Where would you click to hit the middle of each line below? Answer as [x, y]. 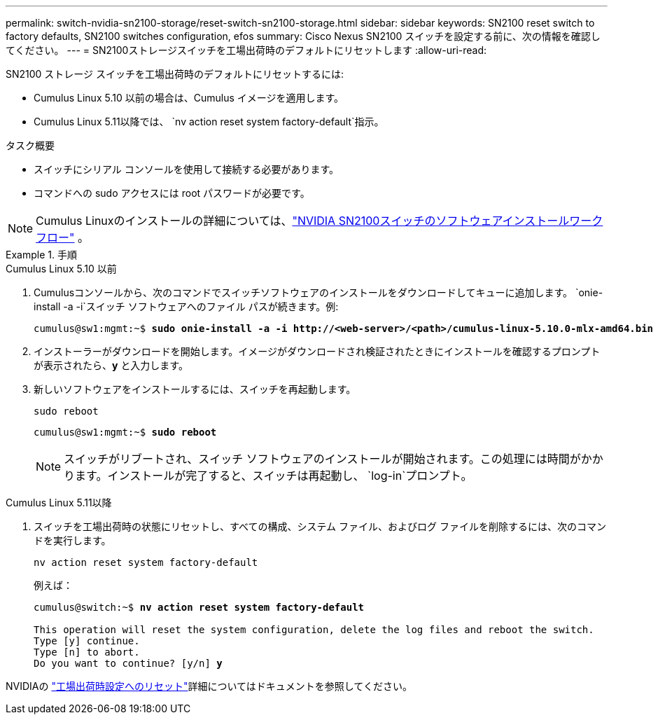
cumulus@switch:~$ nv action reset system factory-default [199, 607]
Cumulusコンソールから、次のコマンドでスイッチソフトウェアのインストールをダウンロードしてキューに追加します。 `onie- [318, 292]
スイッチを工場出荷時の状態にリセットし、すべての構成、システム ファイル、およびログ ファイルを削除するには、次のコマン [320, 526]
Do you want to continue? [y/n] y [128, 663]
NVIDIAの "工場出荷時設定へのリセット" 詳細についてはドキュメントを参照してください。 [209, 686]
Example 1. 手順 [41, 255]
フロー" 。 [63, 237]
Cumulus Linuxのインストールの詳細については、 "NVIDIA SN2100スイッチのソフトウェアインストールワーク [320, 221]
